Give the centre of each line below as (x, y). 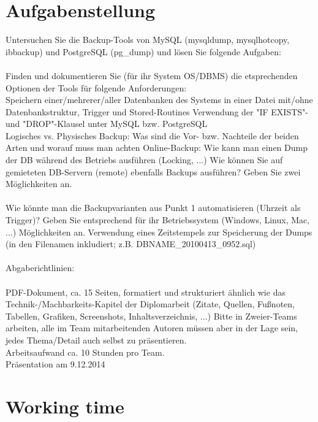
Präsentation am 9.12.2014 (55, 364)
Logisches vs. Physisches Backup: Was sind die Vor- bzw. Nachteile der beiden (152, 135)
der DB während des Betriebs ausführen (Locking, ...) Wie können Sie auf (144, 160)
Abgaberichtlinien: (40, 268)
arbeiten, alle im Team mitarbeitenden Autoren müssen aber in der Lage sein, (152, 328)
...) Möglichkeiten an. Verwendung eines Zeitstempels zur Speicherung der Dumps (159, 232)
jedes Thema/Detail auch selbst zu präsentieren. (96, 340)
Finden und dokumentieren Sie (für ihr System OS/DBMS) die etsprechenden (152, 75)
